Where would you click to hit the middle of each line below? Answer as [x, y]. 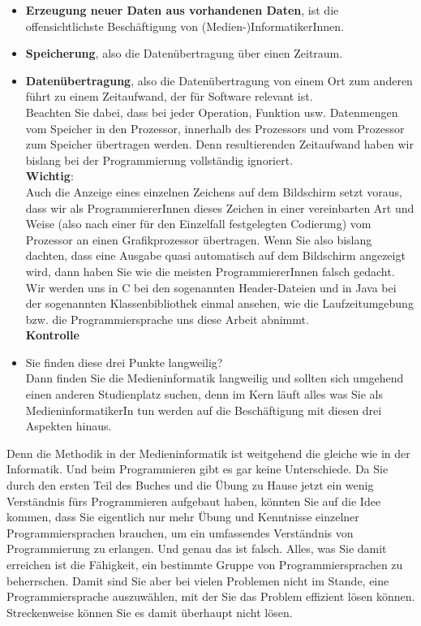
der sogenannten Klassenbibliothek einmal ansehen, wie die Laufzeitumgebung [219, 303]
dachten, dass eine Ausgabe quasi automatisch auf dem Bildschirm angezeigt [215, 255]
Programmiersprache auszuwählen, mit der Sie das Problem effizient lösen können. [211, 596]
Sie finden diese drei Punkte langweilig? [124, 362]
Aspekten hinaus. [69, 426]
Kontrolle [52, 335]
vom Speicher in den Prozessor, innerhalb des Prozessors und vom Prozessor [215, 128]
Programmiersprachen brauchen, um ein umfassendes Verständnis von [180, 532]
